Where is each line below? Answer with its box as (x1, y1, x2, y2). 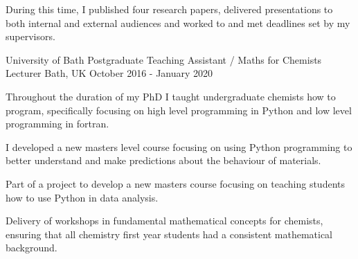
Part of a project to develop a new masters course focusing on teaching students (6, 176, 345, 190)
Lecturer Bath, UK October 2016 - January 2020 (6, 66, 213, 80)
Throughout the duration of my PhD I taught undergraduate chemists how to (6, 89, 336, 103)
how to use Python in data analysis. (6, 190, 159, 204)
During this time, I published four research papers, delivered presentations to (6, 2, 333, 16)
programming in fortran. (6, 116, 109, 131)
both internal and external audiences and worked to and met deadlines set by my (6, 15, 350, 30)
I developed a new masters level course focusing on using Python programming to (6, 139, 352, 154)
